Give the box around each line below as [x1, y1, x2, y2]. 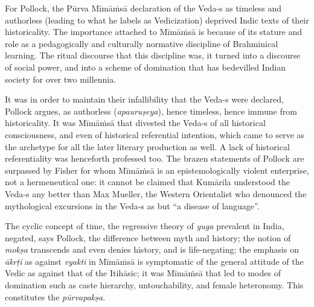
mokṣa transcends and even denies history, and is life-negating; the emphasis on [5, 243, 299, 256]
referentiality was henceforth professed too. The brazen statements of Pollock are [5, 152, 304, 165]
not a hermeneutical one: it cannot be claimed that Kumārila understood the [5, 176, 290, 188]
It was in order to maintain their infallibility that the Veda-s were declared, [5, 93, 284, 106]
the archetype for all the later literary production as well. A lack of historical [5, 140, 290, 153]
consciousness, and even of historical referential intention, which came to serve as [5, 128, 305, 141]
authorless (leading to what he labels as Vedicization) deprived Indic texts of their [5, 13, 309, 26]
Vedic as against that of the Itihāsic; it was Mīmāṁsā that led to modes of [5, 267, 281, 279]
